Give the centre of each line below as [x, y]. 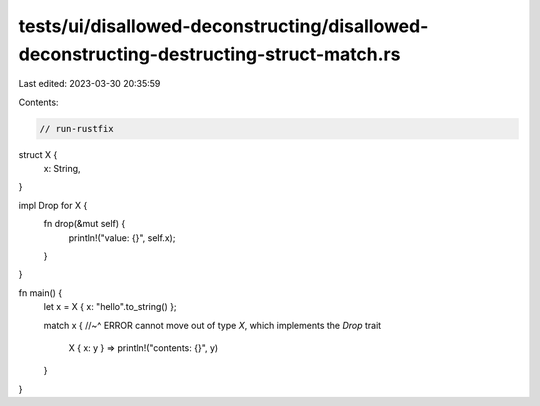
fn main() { [40, 292]
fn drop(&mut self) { [84, 224]
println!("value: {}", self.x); [122, 237]
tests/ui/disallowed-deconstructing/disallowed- [223, 26]
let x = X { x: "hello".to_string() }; [110, 307]
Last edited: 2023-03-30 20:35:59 [89, 84]
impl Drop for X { [53, 205]
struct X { [38, 154]
